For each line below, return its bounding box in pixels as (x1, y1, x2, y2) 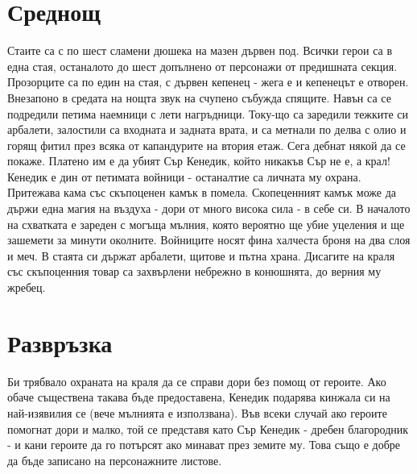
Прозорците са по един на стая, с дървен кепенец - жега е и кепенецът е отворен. (7, 73, 409, 90)
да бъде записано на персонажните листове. (7, 451, 222, 468)
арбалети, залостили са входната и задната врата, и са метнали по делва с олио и (7, 121, 407, 138)
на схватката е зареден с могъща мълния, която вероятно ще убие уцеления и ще (7, 215, 405, 232)
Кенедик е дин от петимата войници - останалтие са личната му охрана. (7, 168, 361, 185)
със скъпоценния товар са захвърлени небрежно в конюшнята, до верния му (7, 263, 382, 280)
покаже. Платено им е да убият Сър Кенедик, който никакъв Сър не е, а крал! (7, 152, 390, 169)
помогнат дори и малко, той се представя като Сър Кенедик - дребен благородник (7, 420, 409, 437)
